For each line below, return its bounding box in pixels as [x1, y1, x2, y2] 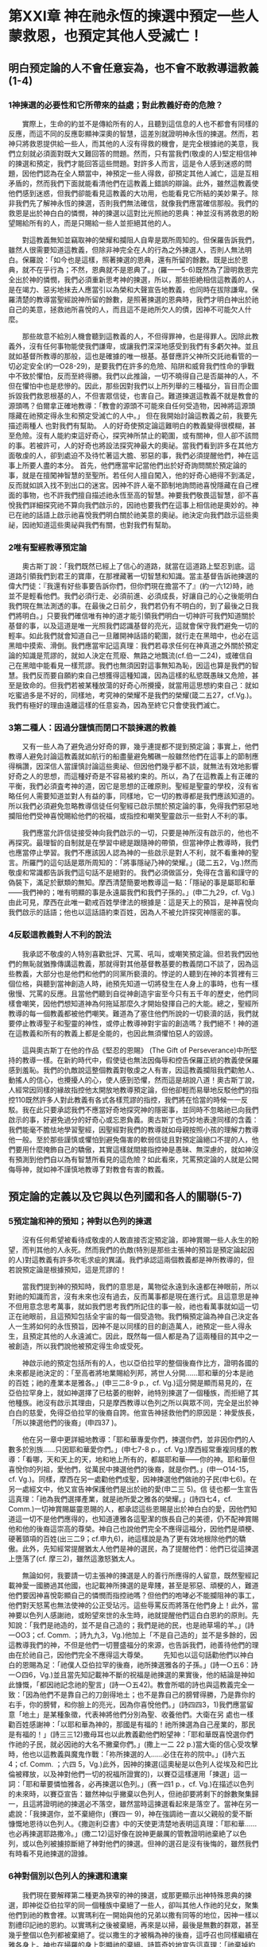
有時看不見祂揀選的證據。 [8, 1848, 92, 1859]
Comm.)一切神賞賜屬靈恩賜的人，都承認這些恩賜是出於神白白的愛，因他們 [8, 1505, 250, 1514]
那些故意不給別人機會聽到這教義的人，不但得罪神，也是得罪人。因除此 [21, 331, 252, 341]
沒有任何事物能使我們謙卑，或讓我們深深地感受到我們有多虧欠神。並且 [29, 341, 259, 350]
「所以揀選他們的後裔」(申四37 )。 [8, 1418, 122, 1427]
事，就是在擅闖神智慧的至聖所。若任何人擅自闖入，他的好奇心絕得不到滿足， [8, 470, 259, 480]
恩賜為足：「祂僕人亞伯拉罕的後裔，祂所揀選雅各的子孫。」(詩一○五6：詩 [21, 1660, 258, 1670]
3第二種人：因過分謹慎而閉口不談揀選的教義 [8, 722, 176, 733]
